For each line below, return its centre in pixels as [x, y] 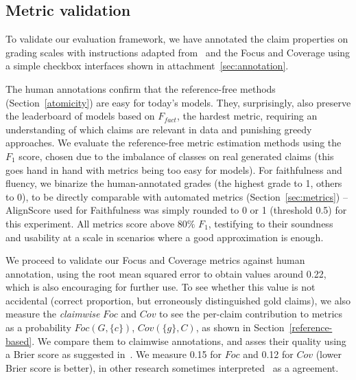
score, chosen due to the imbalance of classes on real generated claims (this [176, 156]
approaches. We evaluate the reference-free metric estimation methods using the [174, 143]
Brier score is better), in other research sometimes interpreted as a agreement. [172, 367]
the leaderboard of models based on [80, 116]
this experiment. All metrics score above [90, 223]
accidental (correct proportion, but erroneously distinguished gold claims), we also [178, 300]
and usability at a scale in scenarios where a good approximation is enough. [165, 237]
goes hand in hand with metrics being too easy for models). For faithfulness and [174, 169]
